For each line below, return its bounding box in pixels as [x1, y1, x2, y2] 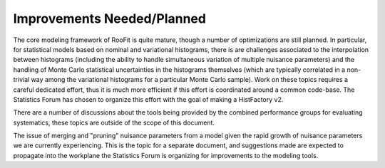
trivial [13, 75, 30, 84]
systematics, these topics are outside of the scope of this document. [13, 118, 215, 127]
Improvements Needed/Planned [13, 11, 207, 26]
